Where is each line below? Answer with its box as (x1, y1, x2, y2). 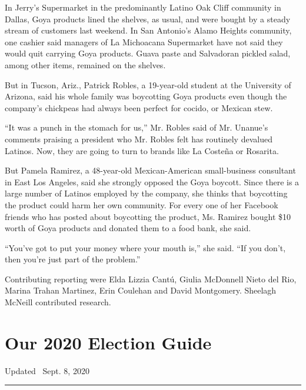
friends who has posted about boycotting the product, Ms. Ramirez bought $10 (5, 210, 291, 222)
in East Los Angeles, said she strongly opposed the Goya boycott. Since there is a (5, 175, 300, 188)
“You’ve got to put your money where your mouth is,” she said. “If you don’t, (5, 241, 286, 254)
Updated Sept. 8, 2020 (5, 364, 89, 376)
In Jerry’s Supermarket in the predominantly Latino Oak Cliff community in (5, 1, 281, 13)
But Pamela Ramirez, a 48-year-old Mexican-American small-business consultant (5, 164, 296, 176)
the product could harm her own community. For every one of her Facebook (5, 198, 278, 211)
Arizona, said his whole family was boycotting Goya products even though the (5, 90, 287, 102)
